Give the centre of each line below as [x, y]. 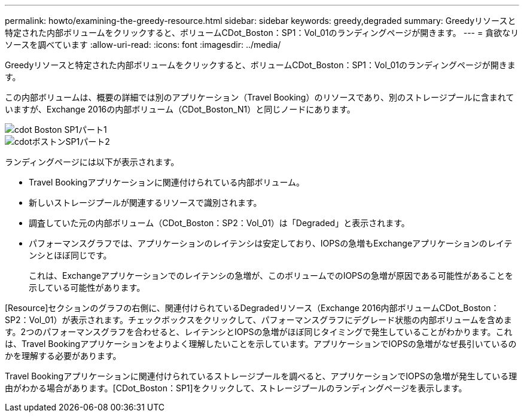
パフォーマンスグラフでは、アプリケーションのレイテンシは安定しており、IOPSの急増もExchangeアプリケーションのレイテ [271, 243]
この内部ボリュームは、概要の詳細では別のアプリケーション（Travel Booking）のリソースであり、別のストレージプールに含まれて [260, 97]
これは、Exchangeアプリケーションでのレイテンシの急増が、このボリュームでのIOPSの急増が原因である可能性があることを [271, 276]
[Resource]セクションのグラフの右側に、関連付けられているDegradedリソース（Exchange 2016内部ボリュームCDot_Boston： [252, 308]
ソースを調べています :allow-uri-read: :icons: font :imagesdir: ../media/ [143, 45]
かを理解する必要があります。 [63, 356]
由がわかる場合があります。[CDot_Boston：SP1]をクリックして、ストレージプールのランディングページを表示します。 [236, 388]
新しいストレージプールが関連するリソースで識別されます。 [145, 203]
